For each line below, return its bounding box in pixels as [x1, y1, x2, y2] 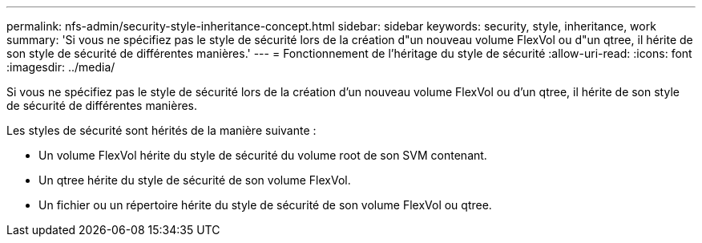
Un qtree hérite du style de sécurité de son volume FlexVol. [38, 173, 351, 187]
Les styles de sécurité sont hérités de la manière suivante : [6, 124, 317, 137]
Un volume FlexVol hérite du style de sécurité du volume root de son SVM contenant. [38, 148, 487, 162]
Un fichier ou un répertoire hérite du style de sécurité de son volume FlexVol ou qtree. [38, 198, 492, 212]
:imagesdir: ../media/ [6, 60, 115, 74]
